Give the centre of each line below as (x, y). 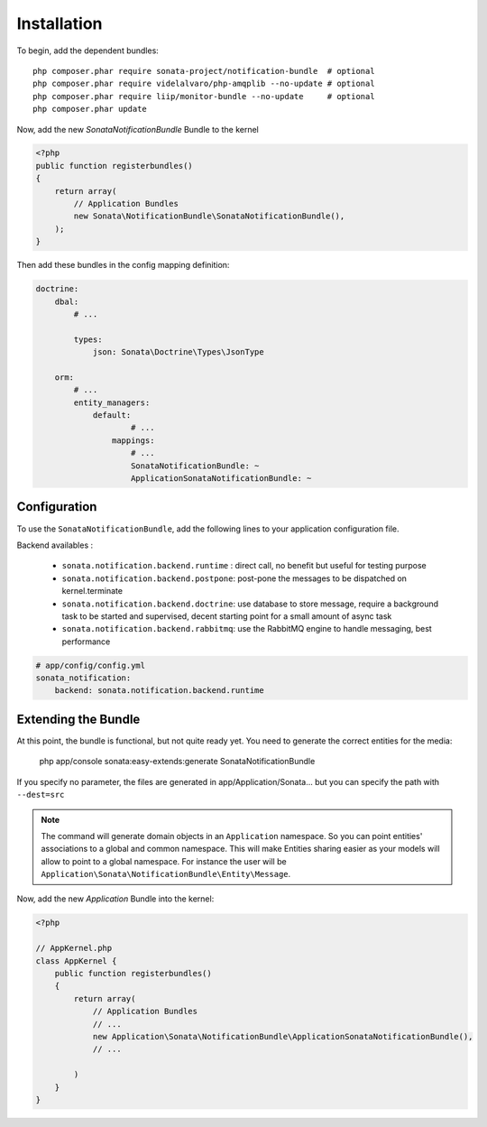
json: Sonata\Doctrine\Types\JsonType (179, 352)
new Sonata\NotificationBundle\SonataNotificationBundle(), (209, 216)
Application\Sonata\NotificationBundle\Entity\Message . (166, 874)
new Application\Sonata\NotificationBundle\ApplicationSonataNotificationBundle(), (283, 1036)
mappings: (133, 440)
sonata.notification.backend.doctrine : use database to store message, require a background (250, 604)
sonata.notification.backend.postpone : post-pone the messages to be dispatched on (234, 578)
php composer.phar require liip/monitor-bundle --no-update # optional (204, 96)
